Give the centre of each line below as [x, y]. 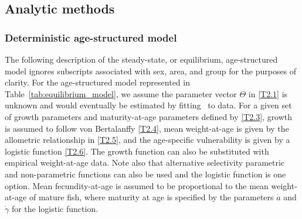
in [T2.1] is [268, 93]
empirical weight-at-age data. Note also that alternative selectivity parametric [145, 162]
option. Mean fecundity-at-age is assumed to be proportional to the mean [137, 185]
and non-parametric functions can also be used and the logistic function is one [145, 174]
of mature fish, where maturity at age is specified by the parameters [151, 197]
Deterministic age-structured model [91, 37]
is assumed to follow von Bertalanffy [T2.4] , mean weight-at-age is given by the [147, 128]
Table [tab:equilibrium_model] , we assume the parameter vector [121, 93]
